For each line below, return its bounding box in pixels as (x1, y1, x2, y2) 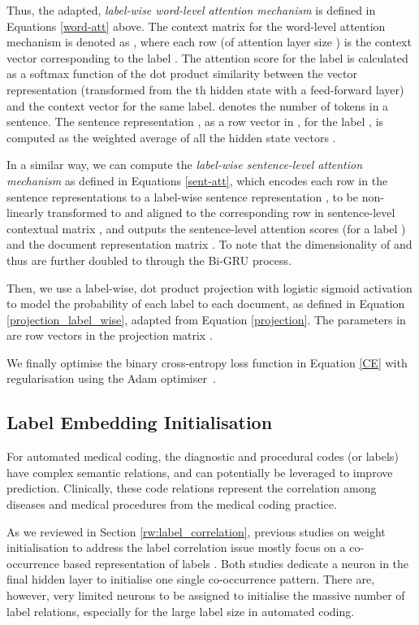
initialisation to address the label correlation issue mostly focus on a (6, 539, 346, 556)
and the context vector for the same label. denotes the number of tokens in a (6, 97, 389, 114)
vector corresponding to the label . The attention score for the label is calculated (6, 49, 408, 66)
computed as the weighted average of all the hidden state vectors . (6, 128, 336, 145)
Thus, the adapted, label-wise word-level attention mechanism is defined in (6, 2, 376, 18)
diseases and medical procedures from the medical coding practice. (6, 496, 337, 513)
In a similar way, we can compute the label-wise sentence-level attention (6, 156, 363, 173)
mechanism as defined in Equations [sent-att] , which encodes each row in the (6, 171, 388, 189)
